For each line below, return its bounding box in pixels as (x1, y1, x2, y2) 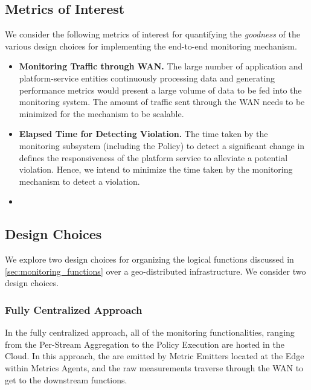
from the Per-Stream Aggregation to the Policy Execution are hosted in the (5, 337, 284, 350)
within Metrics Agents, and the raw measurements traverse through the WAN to (5, 361, 304, 374)
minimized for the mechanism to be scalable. (19, 107, 184, 120)
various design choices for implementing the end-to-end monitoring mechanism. (5, 39, 297, 52)
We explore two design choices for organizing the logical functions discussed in (5, 253, 294, 266)
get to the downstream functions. (5, 373, 127, 386)
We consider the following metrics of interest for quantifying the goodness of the (5, 28, 300, 40)
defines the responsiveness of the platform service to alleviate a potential (19, 151, 288, 164)
